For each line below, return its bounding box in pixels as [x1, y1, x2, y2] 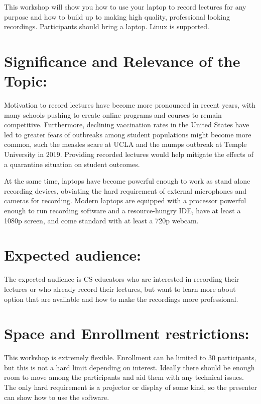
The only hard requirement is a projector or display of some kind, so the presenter [4, 382, 257, 392]
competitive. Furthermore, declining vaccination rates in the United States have [4, 119, 249, 130]
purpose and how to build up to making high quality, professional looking [4, 11, 230, 22]
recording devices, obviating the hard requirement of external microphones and [4, 185, 247, 196]
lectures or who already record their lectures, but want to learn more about [4, 283, 236, 294]
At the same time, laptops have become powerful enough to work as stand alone [4, 176, 250, 186]
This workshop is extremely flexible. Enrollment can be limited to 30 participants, [4, 352, 256, 363]
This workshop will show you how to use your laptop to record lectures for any [4, 2, 246, 12]
